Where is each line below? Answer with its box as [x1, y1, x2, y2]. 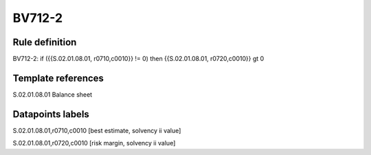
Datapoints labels [12, 108, 89, 120]
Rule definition [12, 36, 77, 48]
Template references [12, 72, 104, 84]
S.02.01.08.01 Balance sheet [12, 90, 93, 99]
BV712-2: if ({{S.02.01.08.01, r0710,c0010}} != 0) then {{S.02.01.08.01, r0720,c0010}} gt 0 [12, 55, 265, 63]
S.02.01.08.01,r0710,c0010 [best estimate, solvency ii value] [12, 126, 181, 134]
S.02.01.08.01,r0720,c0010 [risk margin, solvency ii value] [12, 139, 176, 147]
